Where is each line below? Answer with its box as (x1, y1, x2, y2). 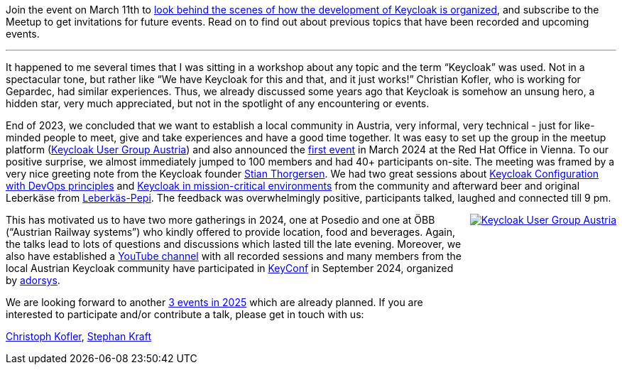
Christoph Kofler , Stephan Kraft (6, 330, 152, 342)
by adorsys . (6, 274, 60, 286)
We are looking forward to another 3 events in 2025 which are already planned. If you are (6, 296, 423, 308)
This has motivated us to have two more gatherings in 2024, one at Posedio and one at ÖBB (6, 214, 435, 226)
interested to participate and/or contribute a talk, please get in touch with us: (6, 308, 364, 320)
